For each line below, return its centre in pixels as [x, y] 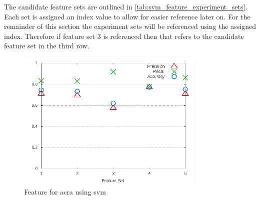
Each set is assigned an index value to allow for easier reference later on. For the [127, 16]
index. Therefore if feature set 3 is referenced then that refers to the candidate [124, 36]
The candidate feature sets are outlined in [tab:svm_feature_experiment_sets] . [126, 6]
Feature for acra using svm [65, 191]
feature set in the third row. [47, 46]
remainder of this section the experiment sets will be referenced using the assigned [130, 26]
